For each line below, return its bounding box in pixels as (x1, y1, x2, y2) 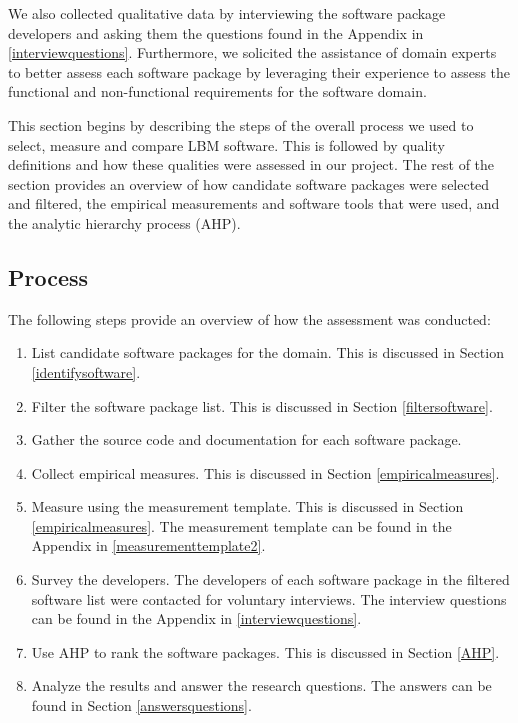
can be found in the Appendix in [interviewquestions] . (31, 608, 362, 629)
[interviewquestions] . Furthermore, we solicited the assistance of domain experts (8, 42, 497, 63)
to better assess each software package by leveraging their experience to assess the (8, 61, 511, 82)
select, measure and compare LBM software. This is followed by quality (8, 134, 445, 155)
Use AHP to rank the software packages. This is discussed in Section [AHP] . (31, 641, 500, 662)
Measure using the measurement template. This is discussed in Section (31, 496, 464, 517)
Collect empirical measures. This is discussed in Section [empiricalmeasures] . (31, 462, 500, 483)
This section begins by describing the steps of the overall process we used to (8, 114, 474, 135)
